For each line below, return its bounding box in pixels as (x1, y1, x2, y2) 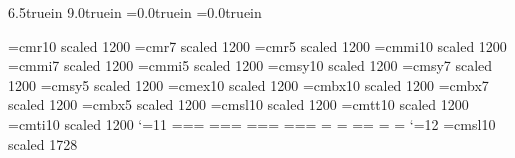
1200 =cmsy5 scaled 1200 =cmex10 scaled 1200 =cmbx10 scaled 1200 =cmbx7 (8, 74, 489, 95)
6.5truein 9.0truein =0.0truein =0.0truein (8, 2, 262, 22)
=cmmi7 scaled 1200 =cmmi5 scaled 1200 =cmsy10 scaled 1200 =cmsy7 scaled (8, 55, 493, 76)
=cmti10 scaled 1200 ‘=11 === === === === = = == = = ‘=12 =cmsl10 (8, 113, 496, 134)
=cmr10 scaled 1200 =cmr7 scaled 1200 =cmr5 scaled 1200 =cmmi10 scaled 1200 (8, 35, 507, 56)
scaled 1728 (8, 133, 78, 154)
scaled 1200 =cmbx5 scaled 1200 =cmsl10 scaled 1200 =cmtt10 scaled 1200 (8, 94, 469, 115)
